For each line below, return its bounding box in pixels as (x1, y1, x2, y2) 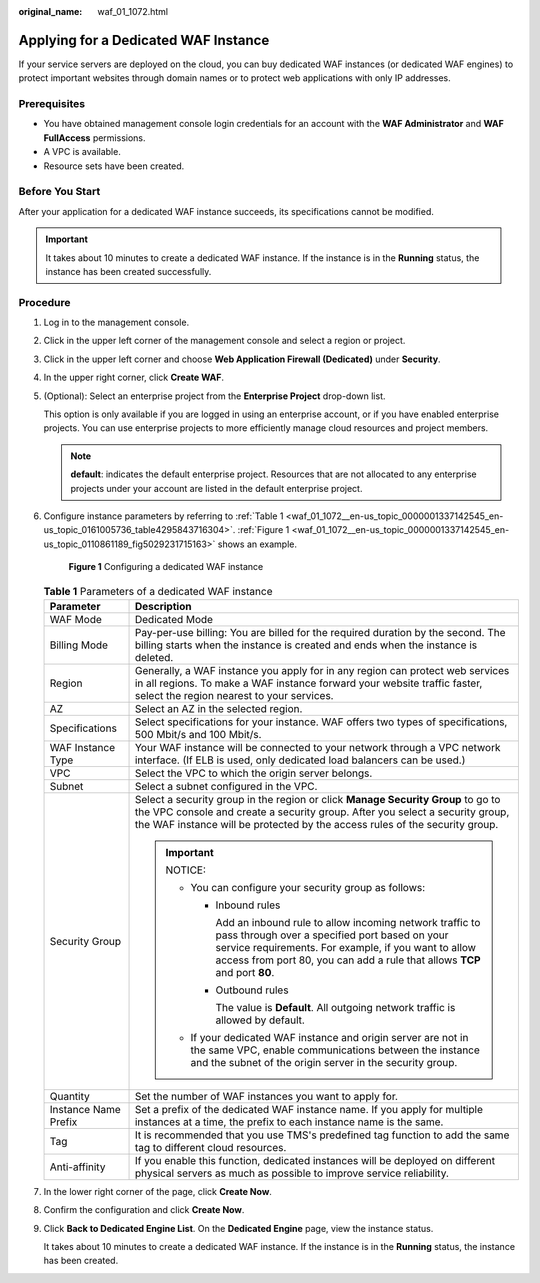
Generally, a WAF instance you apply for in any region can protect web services (134, 663, 510, 677)
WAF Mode (49, 612, 102, 626)
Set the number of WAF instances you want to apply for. (134, 1089, 399, 1103)
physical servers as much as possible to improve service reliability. (134, 1166, 450, 1180)
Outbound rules (215, 983, 289, 997)
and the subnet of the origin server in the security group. (190, 1055, 458, 1069)
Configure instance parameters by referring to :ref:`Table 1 (43, 510, 284, 522)
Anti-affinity (49, 1160, 106, 1174)
